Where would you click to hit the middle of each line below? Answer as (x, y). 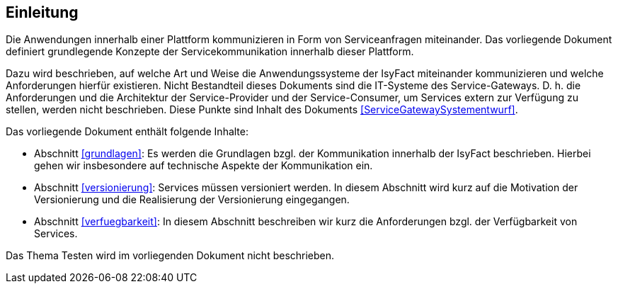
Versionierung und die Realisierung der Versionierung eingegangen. (192, 200)
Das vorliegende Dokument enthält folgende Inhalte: (127, 132)
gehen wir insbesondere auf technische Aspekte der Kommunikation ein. (204, 166)
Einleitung (42, 12)
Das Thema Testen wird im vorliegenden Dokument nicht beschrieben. (170, 256)
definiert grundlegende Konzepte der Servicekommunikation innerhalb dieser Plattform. (210, 52)
